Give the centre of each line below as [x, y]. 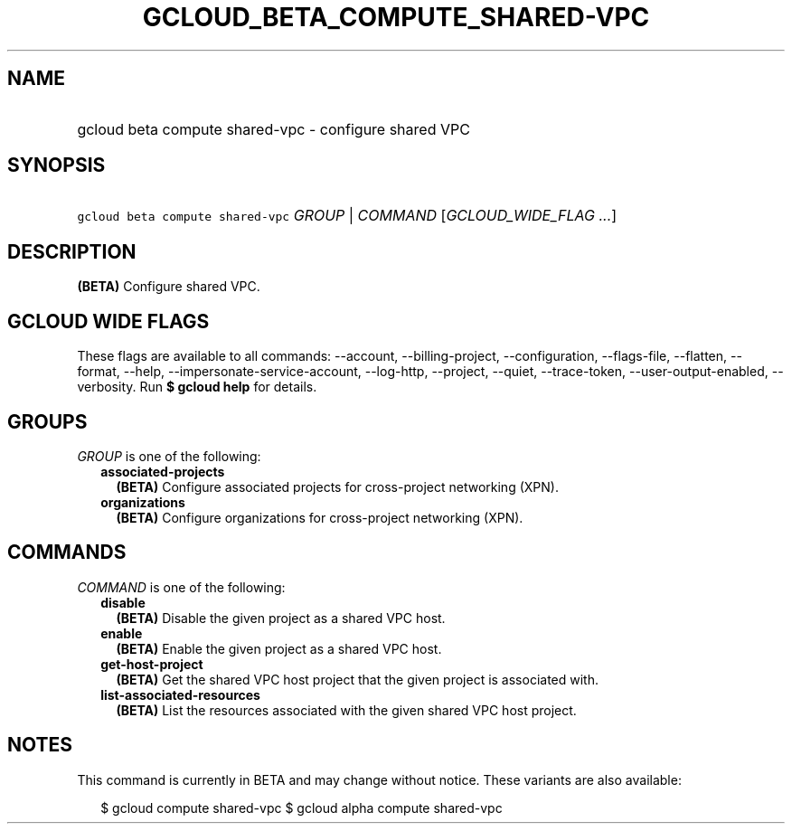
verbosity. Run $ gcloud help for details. [197, 387]
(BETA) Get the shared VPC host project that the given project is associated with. [358, 679]
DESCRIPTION [72, 251]
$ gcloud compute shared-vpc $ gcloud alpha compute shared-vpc [302, 807]
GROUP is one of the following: [169, 456]
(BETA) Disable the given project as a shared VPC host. [281, 618]
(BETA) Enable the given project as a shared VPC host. [279, 648]
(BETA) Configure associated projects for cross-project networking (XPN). [337, 486]
